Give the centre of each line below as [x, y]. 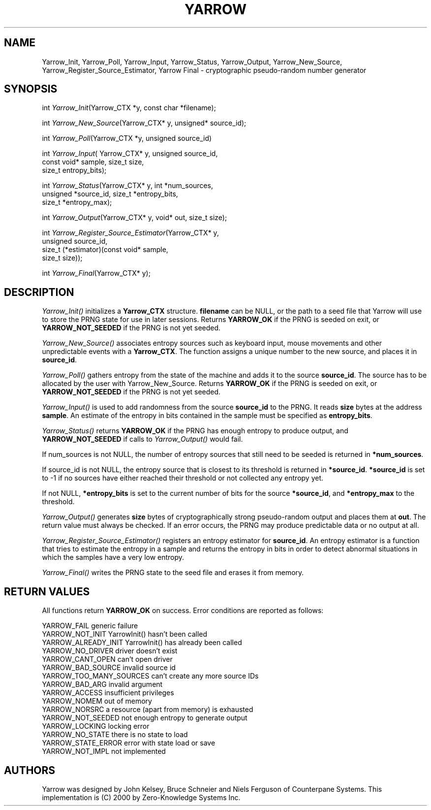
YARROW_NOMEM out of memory [97, 701]
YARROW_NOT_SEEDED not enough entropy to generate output [145, 718]
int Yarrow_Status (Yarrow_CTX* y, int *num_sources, [127, 186]
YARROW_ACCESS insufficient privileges [108, 693]
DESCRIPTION [39, 292]
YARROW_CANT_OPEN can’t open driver [107, 659]
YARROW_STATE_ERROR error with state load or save [129, 743]
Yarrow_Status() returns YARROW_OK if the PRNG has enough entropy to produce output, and [195, 431]
